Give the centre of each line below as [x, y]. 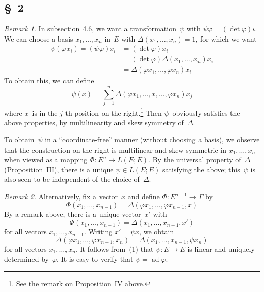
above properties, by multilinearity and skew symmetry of [94, 122]
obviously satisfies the [206, 112]
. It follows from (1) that [115, 249]
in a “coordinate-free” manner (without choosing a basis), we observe [152, 140]
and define [144, 196]
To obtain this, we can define [49, 80]
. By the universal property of [195, 159]
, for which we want [226, 38]
